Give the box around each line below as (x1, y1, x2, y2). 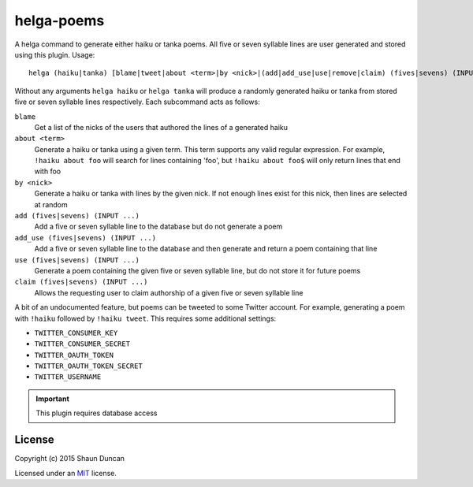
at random (34, 199, 69, 209)
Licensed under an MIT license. (14, 468, 117, 478)
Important (35, 394, 70, 403)
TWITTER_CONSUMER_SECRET (34, 340, 130, 348)
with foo (34, 166, 61, 177)
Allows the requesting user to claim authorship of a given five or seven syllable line (34, 288, 304, 297)
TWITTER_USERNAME (34, 373, 102, 381)
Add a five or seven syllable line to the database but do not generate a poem (34, 221, 283, 232)
